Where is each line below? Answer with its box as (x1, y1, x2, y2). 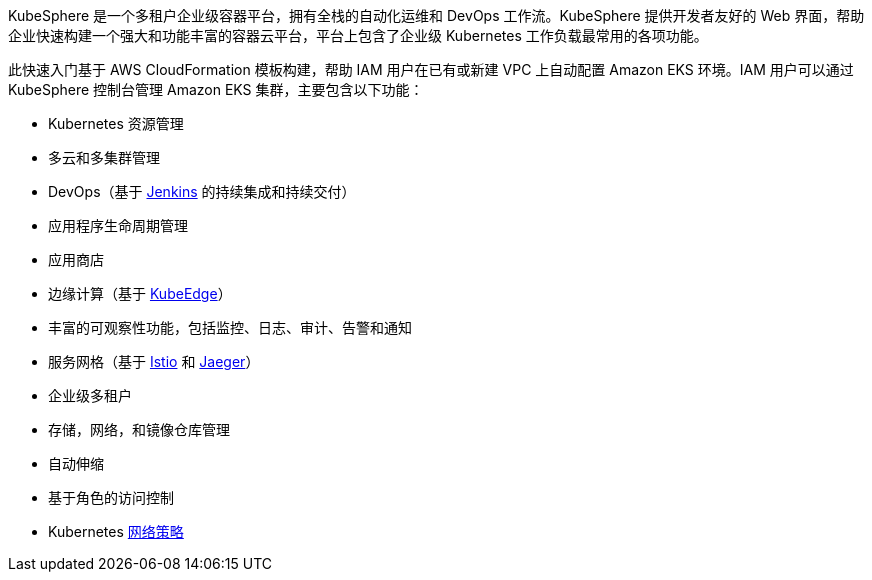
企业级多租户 (48, 387, 132, 404)
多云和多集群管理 (48, 149, 160, 166)
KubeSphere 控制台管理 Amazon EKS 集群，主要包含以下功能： (8, 81, 424, 98)
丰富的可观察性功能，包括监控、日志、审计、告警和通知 (48, 319, 412, 336)
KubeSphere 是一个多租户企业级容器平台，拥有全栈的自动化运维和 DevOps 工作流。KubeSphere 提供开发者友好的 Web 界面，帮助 (8, 7, 865, 24)
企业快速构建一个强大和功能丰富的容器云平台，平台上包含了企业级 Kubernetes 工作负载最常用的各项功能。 (8, 27, 708, 44)
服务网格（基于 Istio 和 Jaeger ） (48, 353, 260, 370)
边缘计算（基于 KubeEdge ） (48, 285, 232, 302)
